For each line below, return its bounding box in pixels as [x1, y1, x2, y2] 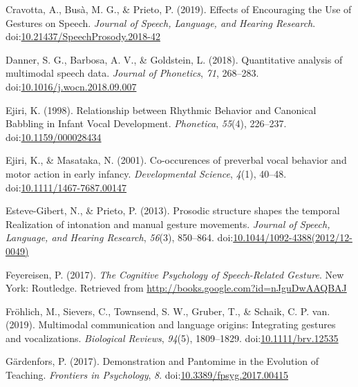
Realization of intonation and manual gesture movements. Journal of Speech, [6, 216, 330, 231]
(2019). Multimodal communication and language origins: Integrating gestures [6, 317, 336, 332]
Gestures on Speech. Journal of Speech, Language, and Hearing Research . [6, 15, 316, 30]
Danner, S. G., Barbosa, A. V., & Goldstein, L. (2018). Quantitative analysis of [6, 52, 343, 66]
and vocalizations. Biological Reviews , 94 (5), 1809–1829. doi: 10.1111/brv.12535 [6, 330, 339, 345]
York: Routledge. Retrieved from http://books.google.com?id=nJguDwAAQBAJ [6, 281, 347, 295]
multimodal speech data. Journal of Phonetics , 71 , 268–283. [6, 66, 259, 80]
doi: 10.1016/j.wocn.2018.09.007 [6, 79, 137, 93]
